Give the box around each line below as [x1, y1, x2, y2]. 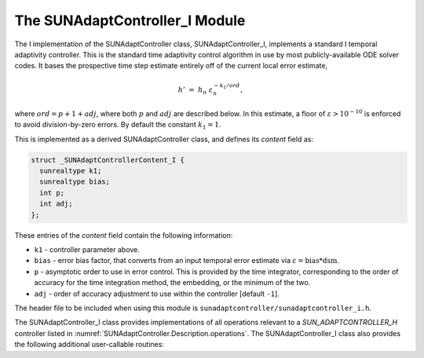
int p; [39, 188, 65, 197]
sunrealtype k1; [39, 166, 102, 176]
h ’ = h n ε [177, 85, 214, 96]
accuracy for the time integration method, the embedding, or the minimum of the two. [34, 278, 311, 287]
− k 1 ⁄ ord [214, 82, 240, 90]
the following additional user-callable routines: [14, 340, 165, 349]
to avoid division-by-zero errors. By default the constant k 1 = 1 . [14, 120, 221, 131]
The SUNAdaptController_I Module [14, 12, 246, 29]
